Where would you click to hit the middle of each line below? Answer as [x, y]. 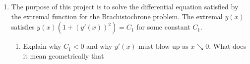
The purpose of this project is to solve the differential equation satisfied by [125, 6]
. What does [227, 46]
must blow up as [163, 46]
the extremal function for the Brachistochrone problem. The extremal [117, 16]
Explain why [42, 46]
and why [99, 46]
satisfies [23, 27]
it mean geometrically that [63, 55]
